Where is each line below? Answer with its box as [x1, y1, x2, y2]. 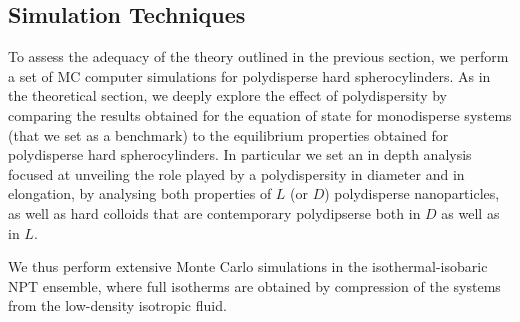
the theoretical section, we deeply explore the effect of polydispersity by [8, 85, 447, 106]
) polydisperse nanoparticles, [324, 183, 500, 204]
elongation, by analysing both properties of [8, 183, 272, 204]
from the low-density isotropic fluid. [8, 295, 227, 316]
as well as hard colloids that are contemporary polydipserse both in [8, 202, 421, 223]
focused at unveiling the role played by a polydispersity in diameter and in [8, 163, 465, 184]
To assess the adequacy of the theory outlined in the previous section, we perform [8, 46, 509, 67]
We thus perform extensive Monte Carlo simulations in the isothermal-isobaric [8, 256, 488, 277]
